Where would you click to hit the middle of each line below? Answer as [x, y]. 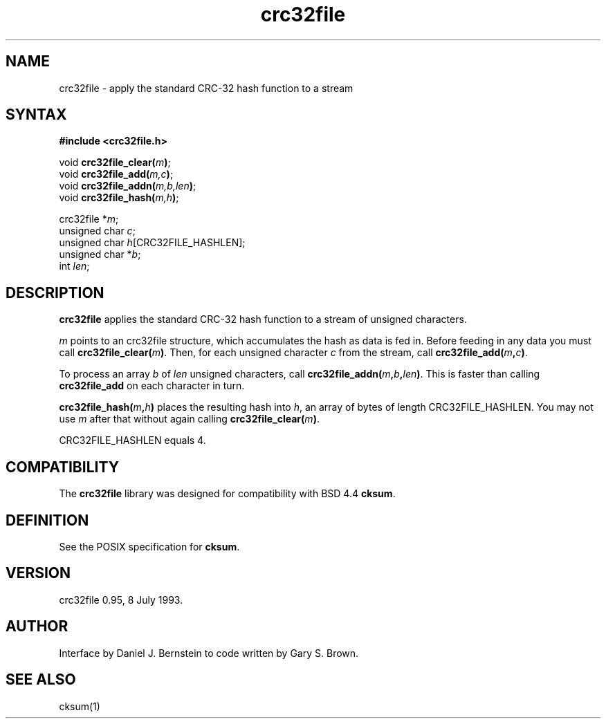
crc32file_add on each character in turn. [152, 386]
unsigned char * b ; [100, 254]
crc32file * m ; [89, 219]
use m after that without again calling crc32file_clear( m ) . [189, 419]
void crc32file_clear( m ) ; [115, 163]
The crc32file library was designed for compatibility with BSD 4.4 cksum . [227, 494]
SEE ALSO [41, 680]
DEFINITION [47, 520]
